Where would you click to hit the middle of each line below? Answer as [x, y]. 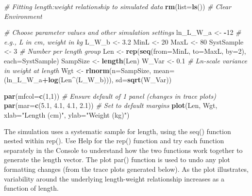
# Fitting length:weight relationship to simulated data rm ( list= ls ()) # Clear [118, 6]
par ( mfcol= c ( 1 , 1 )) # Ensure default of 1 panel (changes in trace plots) [110, 96]
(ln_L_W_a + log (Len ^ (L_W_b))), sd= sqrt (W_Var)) [88, 80]
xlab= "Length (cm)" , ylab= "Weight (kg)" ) [67, 114]
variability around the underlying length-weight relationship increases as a [114, 178]
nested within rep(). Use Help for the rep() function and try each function [114, 141]
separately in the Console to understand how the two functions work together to [123, 150]
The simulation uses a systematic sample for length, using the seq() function [118, 131]
